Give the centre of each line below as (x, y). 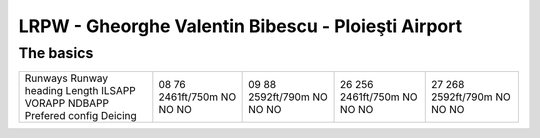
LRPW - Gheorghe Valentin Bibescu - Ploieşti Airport (240, 26)
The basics (56, 53)
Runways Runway (66, 78)
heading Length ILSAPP (80, 91)
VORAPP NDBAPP (67, 103)
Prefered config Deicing (80, 116)
